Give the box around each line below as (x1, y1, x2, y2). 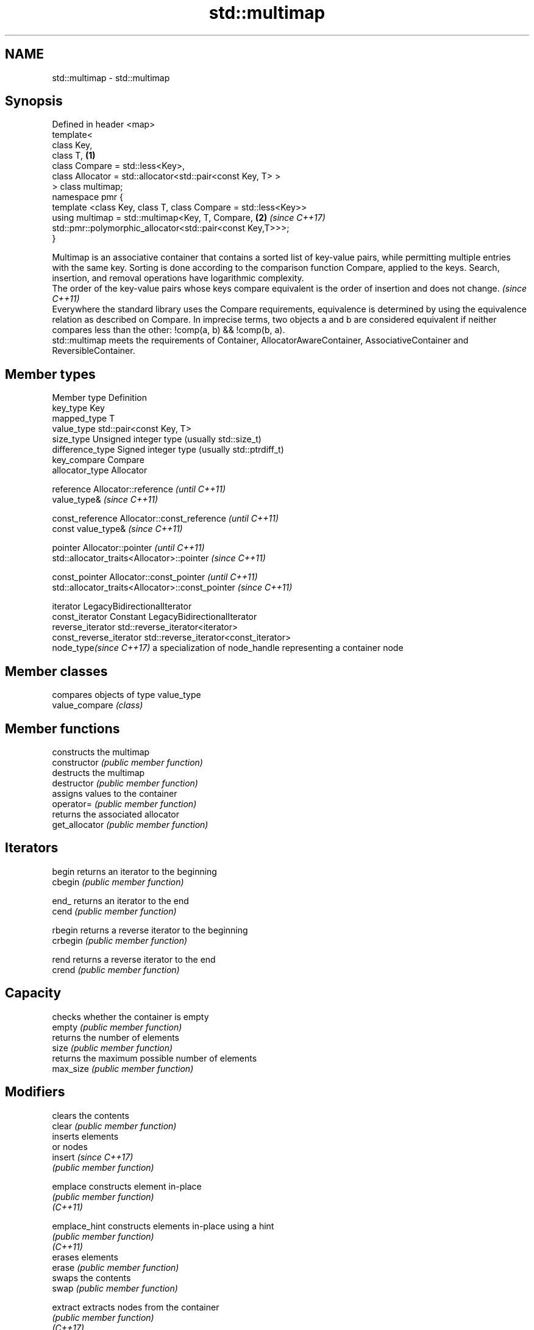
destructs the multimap (52, 767, 145, 778)
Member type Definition (52, 392, 147, 403)
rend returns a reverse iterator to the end (52, 954, 216, 965)
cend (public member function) (52, 905, 177, 916)
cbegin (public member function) (52, 876, 184, 887)
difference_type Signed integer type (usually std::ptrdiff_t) (52, 444, 284, 455)
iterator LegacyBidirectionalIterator (52, 601, 192, 612)
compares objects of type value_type (52, 689, 201, 700)
